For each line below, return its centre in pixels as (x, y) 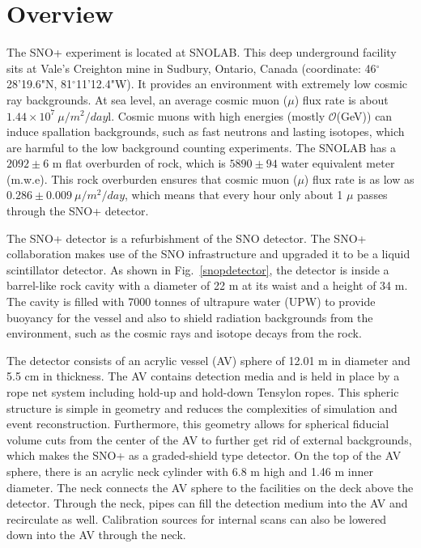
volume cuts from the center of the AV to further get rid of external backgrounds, (209, 439)
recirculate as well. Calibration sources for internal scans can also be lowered (196, 518)
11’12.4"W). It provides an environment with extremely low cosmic (242, 84)
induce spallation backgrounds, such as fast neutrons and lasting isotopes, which (206, 132)
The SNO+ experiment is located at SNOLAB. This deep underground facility (202, 52)
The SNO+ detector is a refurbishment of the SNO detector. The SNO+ (187, 238)
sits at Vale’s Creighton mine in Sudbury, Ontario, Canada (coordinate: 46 (191, 68)
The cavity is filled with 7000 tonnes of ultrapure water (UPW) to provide (191, 302)
